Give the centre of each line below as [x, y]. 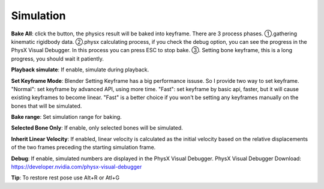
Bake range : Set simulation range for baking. [67, 117]
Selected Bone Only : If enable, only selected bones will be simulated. [97, 128]
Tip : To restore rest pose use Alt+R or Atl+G [65, 178]
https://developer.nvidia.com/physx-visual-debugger [76, 167]
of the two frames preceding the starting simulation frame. [83, 148]
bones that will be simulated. [46, 106]
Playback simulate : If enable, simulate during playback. [80, 70]
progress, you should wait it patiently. [58, 58]
